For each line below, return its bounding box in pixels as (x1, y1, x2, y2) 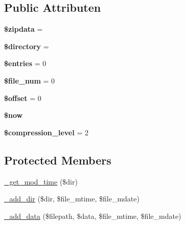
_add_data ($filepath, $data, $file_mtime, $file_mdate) (4, 210, 181, 221)
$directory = (4, 40, 49, 51)
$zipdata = (4, 24, 43, 34)
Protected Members (4, 152, 111, 168)
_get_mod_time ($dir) (4, 176, 78, 187)
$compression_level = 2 (4, 127, 88, 137)
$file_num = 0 (4, 75, 55, 86)
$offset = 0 (4, 92, 41, 103)
